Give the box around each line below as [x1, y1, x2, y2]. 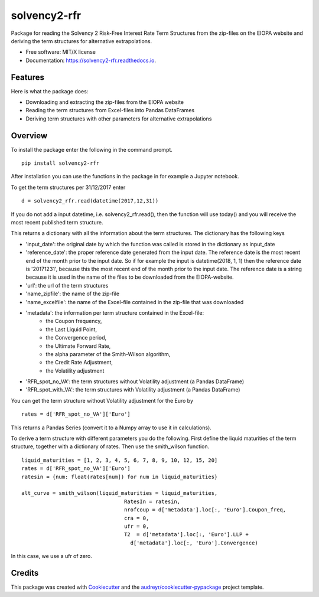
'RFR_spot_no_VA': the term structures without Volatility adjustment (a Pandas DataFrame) [25, 378, 245, 385]
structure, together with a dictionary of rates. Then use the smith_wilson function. [11, 443, 210, 450]
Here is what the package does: [11, 87, 89, 94]
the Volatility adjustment [45, 367, 105, 374]
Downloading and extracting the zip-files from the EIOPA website [25, 99, 184, 106]
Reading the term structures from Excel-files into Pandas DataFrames [25, 107, 195, 114]
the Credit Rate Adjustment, [45, 359, 113, 366]
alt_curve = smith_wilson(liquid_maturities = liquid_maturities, [21, 490, 218, 497]
